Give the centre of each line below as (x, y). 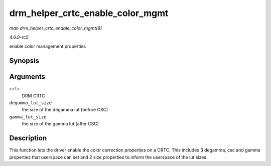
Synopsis (24, 61)
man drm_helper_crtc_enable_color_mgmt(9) (56, 28)
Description (28, 138)
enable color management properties (48, 46)
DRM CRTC (33, 96)
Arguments (27, 77)
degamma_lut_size (31, 103)
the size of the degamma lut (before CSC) (65, 110)
